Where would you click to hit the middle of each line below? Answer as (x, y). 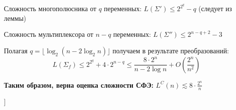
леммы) (15, 18)
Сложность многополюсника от (50, 8)
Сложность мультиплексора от (49, 34)
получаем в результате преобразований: (171, 50)
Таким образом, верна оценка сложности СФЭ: (79, 85)
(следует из (215, 8)
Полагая (16, 50)
